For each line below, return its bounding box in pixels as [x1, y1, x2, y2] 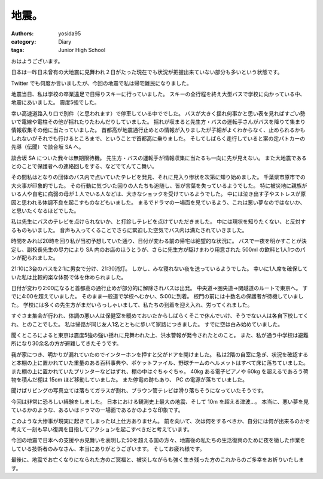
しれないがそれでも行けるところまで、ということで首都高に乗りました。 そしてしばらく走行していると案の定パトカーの [11, 135, 306, 142]
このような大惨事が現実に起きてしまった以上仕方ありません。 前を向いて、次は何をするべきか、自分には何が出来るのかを [11, 417, 310, 425]
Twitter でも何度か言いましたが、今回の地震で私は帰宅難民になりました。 [11, 80, 193, 87]
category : [11, 38, 36, 45]
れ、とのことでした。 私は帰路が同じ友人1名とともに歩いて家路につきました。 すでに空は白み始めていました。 [11, 321, 284, 328]
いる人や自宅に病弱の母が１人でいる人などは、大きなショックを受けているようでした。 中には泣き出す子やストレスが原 [11, 190, 306, 197]
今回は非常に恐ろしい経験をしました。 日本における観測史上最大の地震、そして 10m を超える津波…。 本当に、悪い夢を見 [11, 398, 309, 405]
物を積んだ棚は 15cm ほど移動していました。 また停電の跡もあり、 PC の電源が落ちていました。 [11, 376, 248, 383]
